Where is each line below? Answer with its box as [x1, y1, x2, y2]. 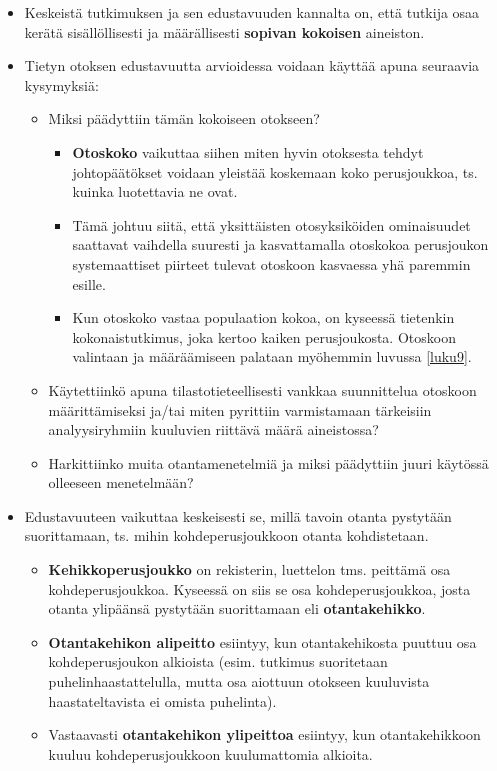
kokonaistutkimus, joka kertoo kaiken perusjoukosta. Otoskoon [72, 326, 456, 347]
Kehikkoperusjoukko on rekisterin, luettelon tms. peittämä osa [48, 559, 451, 580]
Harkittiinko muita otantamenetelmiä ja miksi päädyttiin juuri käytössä [48, 452, 489, 473]
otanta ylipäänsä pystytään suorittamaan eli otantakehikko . [48, 598, 426, 619]
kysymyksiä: [24, 74, 99, 95]
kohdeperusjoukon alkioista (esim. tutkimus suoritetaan [48, 651, 388, 672]
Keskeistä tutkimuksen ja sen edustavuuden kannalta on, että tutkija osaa [24, 2, 480, 22]
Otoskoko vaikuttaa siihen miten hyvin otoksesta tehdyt [72, 141, 424, 162]
